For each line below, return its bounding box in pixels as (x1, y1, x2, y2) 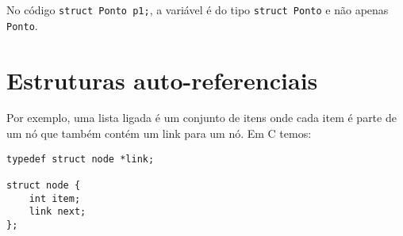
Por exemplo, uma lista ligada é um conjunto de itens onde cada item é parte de (6, 109, 397, 126)
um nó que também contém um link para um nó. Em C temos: (6, 125, 312, 142)
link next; (29, 206, 86, 218)
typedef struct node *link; (6, 153, 155, 165)
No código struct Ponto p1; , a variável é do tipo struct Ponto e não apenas (6, 2, 389, 17)
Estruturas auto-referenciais (6, 63, 318, 96)
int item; (29, 192, 81, 204)
